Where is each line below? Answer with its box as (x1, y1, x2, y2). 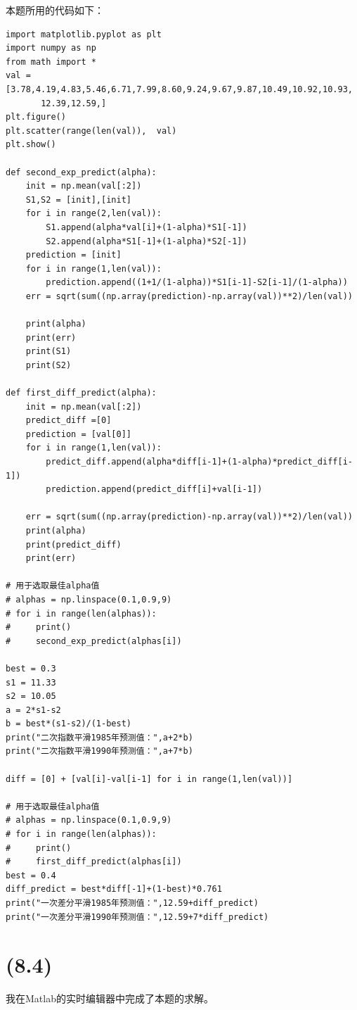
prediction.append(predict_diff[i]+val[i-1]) (46, 484, 263, 495)
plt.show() (6, 139, 56, 150)
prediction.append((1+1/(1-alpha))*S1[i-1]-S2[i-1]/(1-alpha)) (46, 277, 348, 288)
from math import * (6, 56, 96, 67)
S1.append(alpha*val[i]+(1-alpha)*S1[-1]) (46, 222, 247, 232)
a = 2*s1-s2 (6, 705, 61, 715)
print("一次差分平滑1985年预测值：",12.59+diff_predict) (6, 898, 259, 908)
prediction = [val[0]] (25, 429, 131, 439)
